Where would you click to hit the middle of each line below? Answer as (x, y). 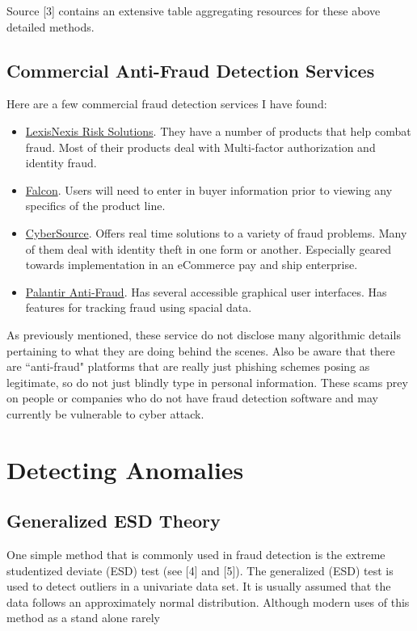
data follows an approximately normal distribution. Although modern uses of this (208, 602)
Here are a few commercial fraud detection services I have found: (167, 104)
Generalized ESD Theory (114, 521)
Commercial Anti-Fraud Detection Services (191, 70)
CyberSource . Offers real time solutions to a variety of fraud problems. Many (216, 232)
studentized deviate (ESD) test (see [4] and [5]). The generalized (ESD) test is (200, 570)
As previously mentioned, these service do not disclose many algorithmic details (204, 334)
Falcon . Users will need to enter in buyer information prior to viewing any (209, 189)
